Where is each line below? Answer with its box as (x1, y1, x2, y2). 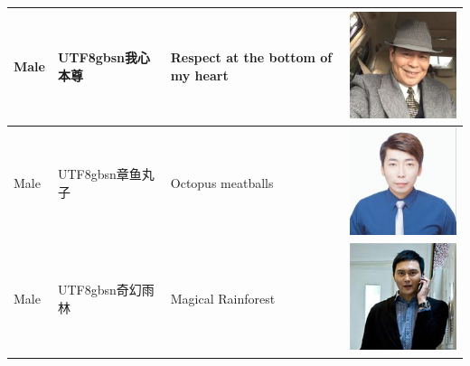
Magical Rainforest (170, 288, 276, 307)
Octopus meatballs (170, 173, 274, 192)
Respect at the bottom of (170, 48, 333, 67)
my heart (170, 65, 229, 84)
